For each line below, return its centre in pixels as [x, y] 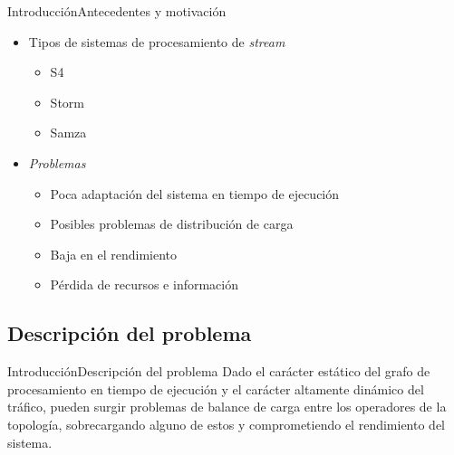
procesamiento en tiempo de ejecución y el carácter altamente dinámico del [216, 389]
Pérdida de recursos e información [144, 284]
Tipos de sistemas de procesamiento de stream [157, 41]
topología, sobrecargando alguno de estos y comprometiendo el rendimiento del [226, 424]
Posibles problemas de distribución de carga [172, 224]
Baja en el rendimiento [114, 254]
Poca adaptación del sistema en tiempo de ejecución [195, 193]
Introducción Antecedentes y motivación [117, 11]
